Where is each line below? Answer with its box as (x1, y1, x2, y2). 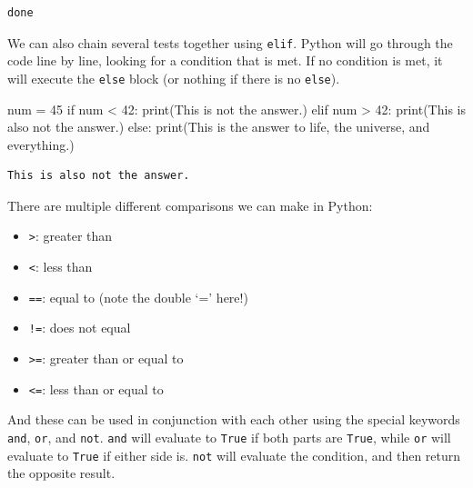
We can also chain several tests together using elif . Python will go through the (7, 33, 453, 52)
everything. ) (7, 134, 75, 154)
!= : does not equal (28, 318, 131, 337)
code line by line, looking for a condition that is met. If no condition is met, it (7, 51, 443, 70)
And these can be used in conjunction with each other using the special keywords (7, 410, 460, 429)
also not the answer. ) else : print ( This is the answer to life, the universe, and (7, 117, 430, 136)
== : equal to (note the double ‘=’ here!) (28, 287, 248, 306)
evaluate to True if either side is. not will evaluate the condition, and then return (7, 445, 461, 464)
